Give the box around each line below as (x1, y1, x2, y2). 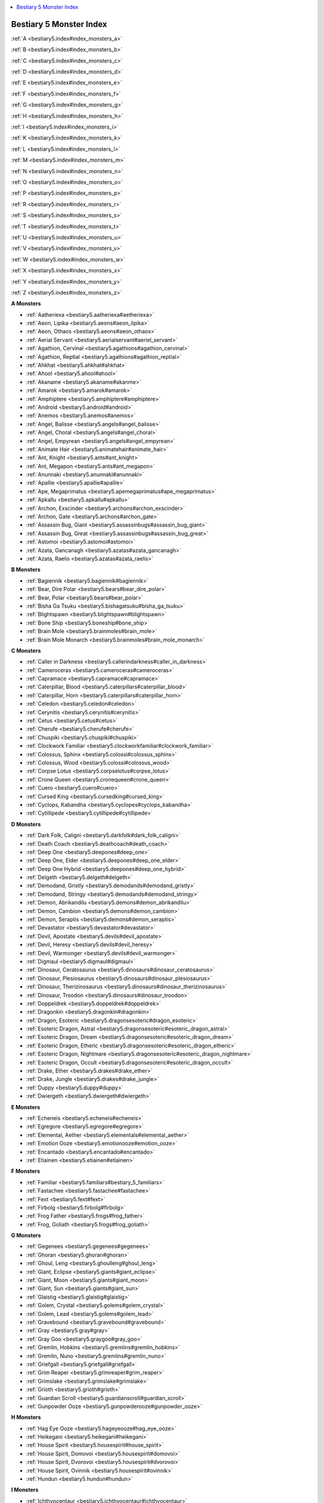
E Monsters (11, 1103, 40, 1110)
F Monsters (11, 1168, 40, 1175)
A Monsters (11, 300, 41, 307)
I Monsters (11, 1486, 39, 1493)
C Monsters (11, 647, 41, 654)
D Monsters (11, 821, 41, 828)
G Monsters (11, 1232, 41, 1239)
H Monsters (11, 1413, 41, 1421)
